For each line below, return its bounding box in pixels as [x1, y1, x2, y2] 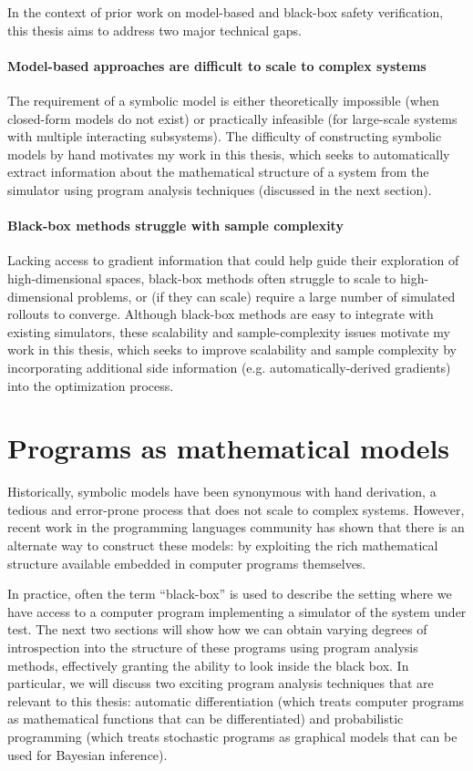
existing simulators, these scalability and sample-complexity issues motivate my [7, 322, 451, 341]
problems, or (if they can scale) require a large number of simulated [77, 286, 456, 305]
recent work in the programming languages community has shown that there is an [7, 518, 465, 537]
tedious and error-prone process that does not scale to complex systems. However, [7, 499, 465, 519]
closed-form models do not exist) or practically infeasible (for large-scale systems [7, 108, 458, 128]
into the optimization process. [7, 375, 174, 395]
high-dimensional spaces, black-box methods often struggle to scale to [7, 268, 396, 287]
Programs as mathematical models [7, 429, 450, 467]
